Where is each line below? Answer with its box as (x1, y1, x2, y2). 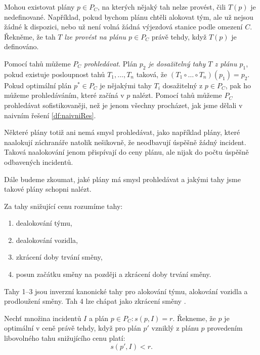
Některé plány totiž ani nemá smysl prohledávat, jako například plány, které (4, 127, 240, 137)
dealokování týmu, (16, 218, 72, 228)
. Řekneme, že (172, 312, 216, 323)
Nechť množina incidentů (4, 312, 81, 323)
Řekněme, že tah (4, 31, 56, 42)
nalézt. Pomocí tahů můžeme (133, 90, 222, 100)
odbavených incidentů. (4, 156, 73, 167)
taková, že (136, 68, 167, 79)
